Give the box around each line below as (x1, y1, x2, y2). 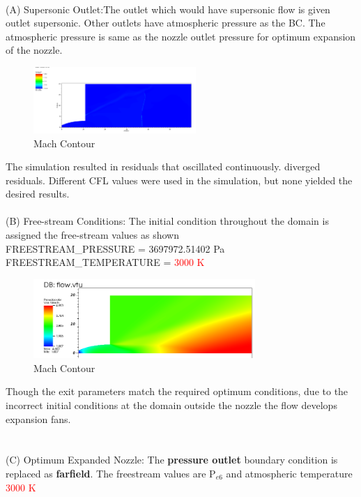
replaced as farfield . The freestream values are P (6, 466, 216, 480)
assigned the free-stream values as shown (6, 228, 179, 242)
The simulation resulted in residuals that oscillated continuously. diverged (6, 159, 321, 174)
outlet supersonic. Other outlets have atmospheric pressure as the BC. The (6, 15, 325, 30)
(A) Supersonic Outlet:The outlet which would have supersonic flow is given (6, 1, 330, 16)
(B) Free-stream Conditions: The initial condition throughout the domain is (6, 214, 329, 228)
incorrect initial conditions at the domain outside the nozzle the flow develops (6, 398, 337, 413)
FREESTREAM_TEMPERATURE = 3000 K (6, 255, 205, 269)
